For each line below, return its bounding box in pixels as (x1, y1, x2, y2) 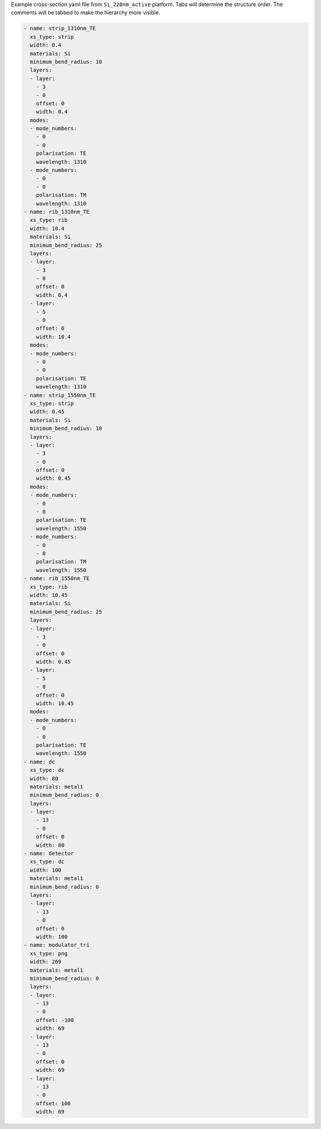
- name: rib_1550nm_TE (23, 575, 90, 582)
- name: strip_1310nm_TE (23, 25, 96, 32)
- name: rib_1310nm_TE (23, 208, 90, 215)
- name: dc (23, 758, 55, 765)
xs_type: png (30, 950, 68, 957)
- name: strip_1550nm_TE (23, 392, 96, 398)
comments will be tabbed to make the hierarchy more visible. (11, 9, 160, 16)
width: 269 (30, 959, 62, 965)
